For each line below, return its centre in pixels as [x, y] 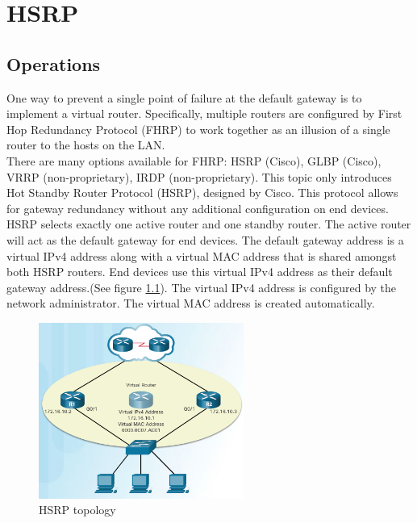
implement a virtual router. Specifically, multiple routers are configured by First [204, 113]
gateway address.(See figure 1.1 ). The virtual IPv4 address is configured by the [202, 287]
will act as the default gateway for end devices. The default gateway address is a [205, 239]
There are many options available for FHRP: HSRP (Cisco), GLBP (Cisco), [194, 160]
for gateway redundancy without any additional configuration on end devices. [198, 208]
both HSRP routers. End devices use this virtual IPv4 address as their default [200, 272]
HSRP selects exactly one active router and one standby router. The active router [209, 224]
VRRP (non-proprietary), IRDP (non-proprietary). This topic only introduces [199, 176]
